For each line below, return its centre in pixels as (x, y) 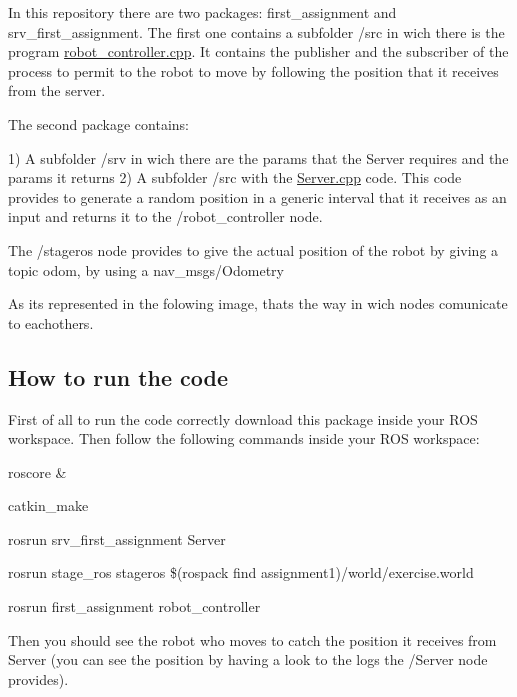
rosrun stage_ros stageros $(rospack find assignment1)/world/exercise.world (241, 572)
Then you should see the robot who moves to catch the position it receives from (252, 639)
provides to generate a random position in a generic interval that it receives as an (257, 196)
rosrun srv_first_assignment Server (117, 538)
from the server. (57, 90)
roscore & (37, 471)
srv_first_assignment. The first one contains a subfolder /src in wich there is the (256, 31)
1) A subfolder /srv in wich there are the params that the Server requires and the (258, 157)
